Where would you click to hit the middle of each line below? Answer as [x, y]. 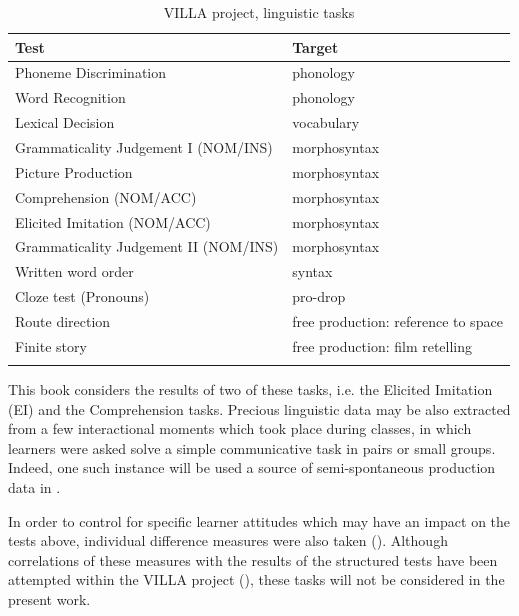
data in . [34, 487]
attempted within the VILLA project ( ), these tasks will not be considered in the [256, 579]
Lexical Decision [65, 122]
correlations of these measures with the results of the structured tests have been [253, 559]
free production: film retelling [382, 345]
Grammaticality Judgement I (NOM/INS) [144, 146]
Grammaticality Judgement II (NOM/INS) [147, 246]
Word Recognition [70, 97]
